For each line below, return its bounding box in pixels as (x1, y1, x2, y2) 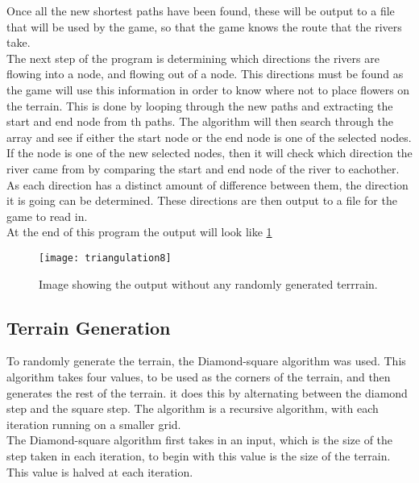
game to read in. (6, 207, 88, 224)
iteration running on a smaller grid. (6, 415, 181, 432)
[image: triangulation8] (39, 252, 172, 264)
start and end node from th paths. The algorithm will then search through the (6, 113, 393, 130)
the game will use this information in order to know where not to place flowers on (6, 81, 410, 98)
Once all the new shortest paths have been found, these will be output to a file (6, 2, 395, 19)
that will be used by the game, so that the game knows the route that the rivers (6, 18, 402, 35)
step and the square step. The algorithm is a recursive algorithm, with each (6, 400, 379, 417)
